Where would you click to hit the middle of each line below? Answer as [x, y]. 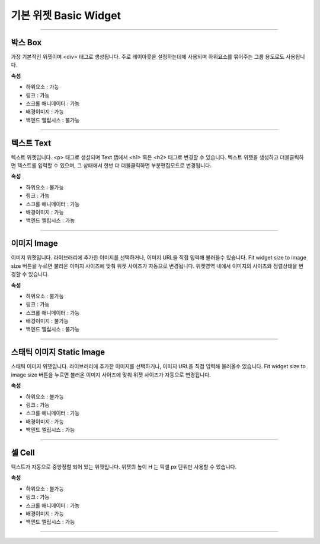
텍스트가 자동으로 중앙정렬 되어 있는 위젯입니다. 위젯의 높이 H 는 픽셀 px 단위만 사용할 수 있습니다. [124, 467]
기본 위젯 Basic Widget [66, 15]
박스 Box [26, 42]
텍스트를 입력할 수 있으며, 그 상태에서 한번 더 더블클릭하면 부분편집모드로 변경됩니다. [114, 166]
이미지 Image [34, 243]
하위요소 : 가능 [42, 87]
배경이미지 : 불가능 [47, 321]
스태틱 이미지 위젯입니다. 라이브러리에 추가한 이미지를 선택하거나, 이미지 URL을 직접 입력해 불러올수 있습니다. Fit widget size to [159, 366]
